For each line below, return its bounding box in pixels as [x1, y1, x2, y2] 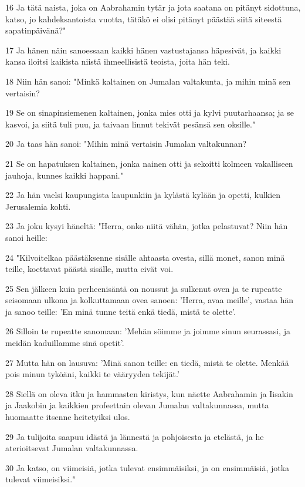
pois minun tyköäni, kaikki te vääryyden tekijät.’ [5, 368, 179, 380]
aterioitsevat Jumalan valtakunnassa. [5, 442, 138, 454]
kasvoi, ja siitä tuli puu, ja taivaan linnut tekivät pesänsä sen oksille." [5, 117, 256, 130]
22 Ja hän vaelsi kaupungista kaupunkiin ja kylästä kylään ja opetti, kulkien [5, 189, 281, 201]
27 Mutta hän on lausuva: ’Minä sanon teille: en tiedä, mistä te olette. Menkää [5, 356, 289, 368]
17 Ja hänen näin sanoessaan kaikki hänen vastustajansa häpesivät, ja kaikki [5, 43, 282, 56]
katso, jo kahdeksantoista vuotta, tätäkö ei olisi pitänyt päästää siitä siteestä [5, 12, 282, 25]
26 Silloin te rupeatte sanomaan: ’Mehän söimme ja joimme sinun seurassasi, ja [5, 325, 290, 337]
